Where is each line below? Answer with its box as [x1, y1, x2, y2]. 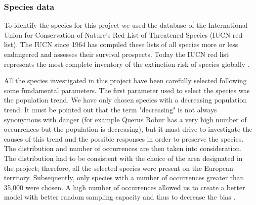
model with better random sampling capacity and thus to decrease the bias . [4, 192, 236, 202]
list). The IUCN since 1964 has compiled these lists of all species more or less [4, 39, 238, 50]
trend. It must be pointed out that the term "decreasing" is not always [4, 104, 217, 114]
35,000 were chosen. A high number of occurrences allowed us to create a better [4, 182, 245, 192]
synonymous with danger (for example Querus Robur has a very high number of [4, 114, 247, 124]
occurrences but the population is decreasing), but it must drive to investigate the [4, 124, 253, 134]
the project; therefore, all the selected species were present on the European [4, 162, 233, 173]
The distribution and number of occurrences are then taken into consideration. [4, 143, 242, 154]
